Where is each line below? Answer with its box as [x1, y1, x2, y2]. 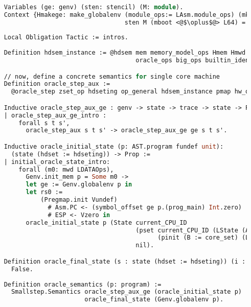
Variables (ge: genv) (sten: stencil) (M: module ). [4, 3, 184, 11]
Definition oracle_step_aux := [4, 80, 110, 88]
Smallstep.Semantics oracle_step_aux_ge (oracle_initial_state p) [11, 288, 242, 296]
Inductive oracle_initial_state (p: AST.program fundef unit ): [4, 143, 224, 150]
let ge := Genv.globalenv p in [26, 181, 132, 188]
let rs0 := [26, 188, 63, 196]
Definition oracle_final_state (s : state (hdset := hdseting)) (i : [4, 257, 246, 265]
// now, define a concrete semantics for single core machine [4, 73, 220, 80]
